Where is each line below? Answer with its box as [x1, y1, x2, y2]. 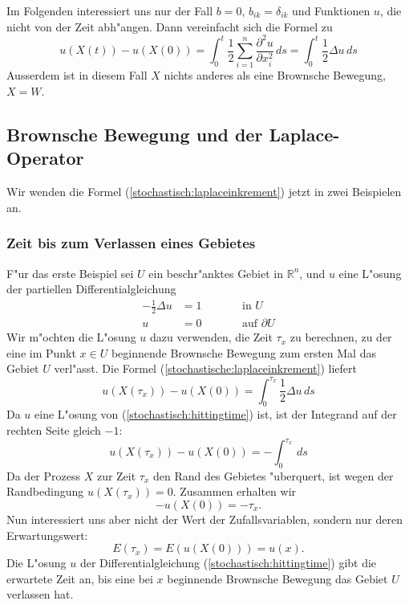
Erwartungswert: [6, 526, 88, 543]
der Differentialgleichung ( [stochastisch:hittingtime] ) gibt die [79, 554, 377, 571]
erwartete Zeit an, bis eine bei [6, 570, 153, 587]
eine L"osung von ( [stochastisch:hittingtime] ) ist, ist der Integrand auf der [34, 406, 397, 423]
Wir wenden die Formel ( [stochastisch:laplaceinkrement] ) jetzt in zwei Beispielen [6, 183, 402, 200]
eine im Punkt [6, 344, 76, 361]
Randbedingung [6, 483, 84, 500]
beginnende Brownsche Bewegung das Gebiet [167, 570, 388, 587]
